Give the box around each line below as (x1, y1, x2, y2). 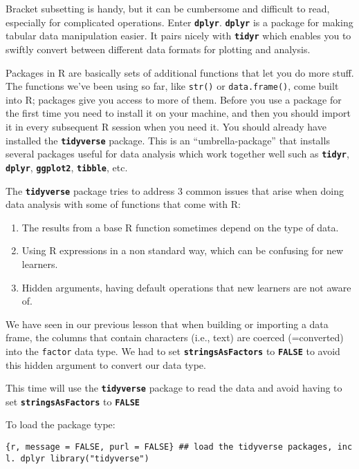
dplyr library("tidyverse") (20, 453, 149, 463)
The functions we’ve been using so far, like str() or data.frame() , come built (6, 79, 339, 93)
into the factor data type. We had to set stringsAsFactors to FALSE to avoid (6, 343, 340, 358)
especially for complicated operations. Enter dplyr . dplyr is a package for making (6, 15, 353, 29)
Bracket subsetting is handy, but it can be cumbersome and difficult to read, (6, 1, 330, 15)
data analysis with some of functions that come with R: (6, 197, 241, 211)
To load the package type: (6, 417, 116, 432)
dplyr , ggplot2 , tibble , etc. (6, 160, 128, 174)
